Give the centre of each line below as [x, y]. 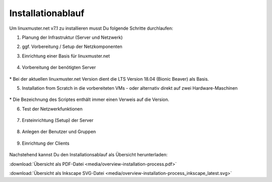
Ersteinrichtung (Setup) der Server [58, 120]
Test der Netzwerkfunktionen [52, 109]
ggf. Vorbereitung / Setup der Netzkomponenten [72, 47]
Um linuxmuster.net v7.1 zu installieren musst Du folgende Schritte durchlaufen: [91, 28]
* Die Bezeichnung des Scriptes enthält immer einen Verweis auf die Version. [89, 100]
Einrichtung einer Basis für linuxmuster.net [66, 56]
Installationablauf [47, 13]
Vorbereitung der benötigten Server [59, 68]
